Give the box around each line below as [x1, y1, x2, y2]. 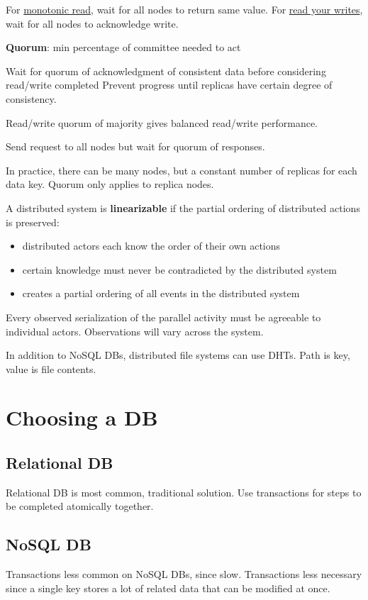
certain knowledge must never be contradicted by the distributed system [22, 262, 337, 277]
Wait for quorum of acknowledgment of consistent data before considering [6, 63, 326, 78]
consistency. [6, 91, 57, 106]
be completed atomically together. [6, 499, 154, 513]
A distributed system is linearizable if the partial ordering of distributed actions [6, 200, 360, 215]
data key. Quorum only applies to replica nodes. [6, 177, 214, 191]
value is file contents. [6, 361, 96, 376]
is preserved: [6, 214, 60, 229]
